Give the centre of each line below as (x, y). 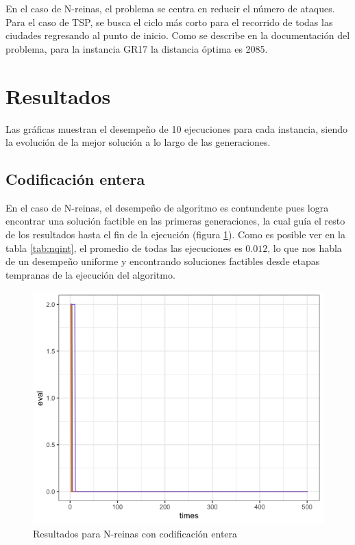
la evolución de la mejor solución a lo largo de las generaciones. (138, 142)
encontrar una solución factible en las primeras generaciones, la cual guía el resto (175, 221)
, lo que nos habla (305, 248)
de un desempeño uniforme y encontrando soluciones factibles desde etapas (163, 261)
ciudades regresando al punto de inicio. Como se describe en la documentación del (178, 35)
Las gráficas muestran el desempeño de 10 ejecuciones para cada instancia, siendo (176, 128)
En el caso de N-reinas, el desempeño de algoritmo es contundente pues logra (167, 207)
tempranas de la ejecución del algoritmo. (90, 274)
